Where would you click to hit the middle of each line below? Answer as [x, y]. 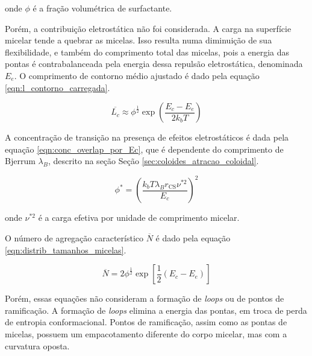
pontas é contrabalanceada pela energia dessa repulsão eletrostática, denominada [154, 64]
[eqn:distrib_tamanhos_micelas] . [66, 250]
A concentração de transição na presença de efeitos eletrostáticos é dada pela [147, 137]
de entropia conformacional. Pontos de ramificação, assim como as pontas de [146, 322]
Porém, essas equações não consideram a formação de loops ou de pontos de [145, 298]
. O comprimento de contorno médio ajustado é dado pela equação [137, 75]
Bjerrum [20, 161]
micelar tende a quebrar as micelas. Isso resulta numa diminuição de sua [139, 40]
